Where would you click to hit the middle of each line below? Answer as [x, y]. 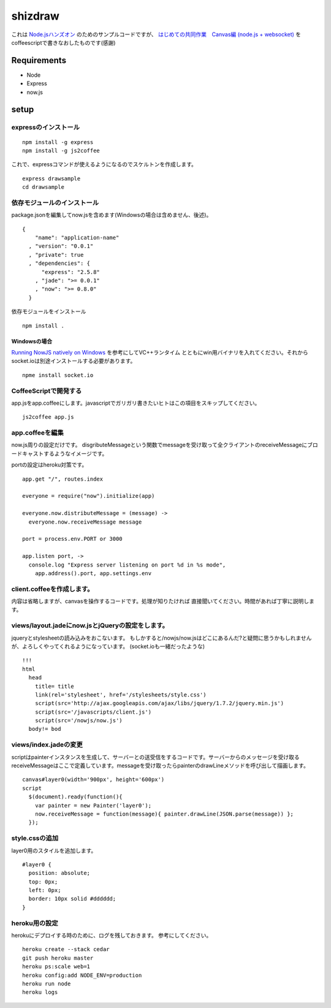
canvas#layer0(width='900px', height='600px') [93, 780]
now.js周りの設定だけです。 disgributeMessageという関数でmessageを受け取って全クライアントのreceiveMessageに [159, 445]
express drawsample [51, 178]
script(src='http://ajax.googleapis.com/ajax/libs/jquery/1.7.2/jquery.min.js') [159, 703]
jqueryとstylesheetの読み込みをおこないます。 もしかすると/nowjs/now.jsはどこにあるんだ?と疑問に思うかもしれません [162, 638]
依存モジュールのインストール [55, 202]
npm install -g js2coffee [61, 151]
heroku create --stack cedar [66, 949]
